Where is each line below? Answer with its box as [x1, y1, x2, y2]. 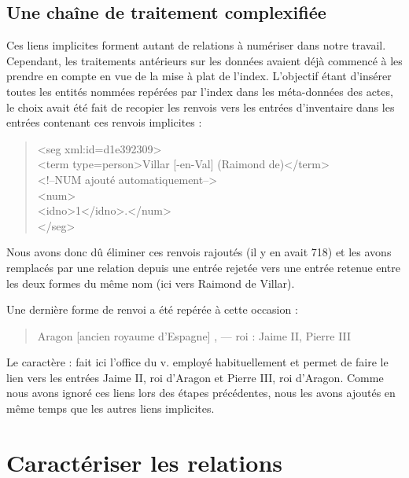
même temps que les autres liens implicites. [6, 400, 215, 417]
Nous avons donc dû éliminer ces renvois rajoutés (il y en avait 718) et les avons [6, 244, 392, 260]
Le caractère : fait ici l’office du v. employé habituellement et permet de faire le [6, 354, 389, 370]
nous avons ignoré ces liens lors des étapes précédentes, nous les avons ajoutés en [6, 384, 396, 401]
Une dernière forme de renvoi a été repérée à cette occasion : [6, 301, 298, 318]
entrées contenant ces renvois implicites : [6, 114, 202, 131]
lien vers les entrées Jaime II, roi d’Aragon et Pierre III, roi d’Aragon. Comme [6, 369, 384, 385]
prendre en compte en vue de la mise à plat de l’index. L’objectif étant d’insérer [6, 68, 392, 84]
